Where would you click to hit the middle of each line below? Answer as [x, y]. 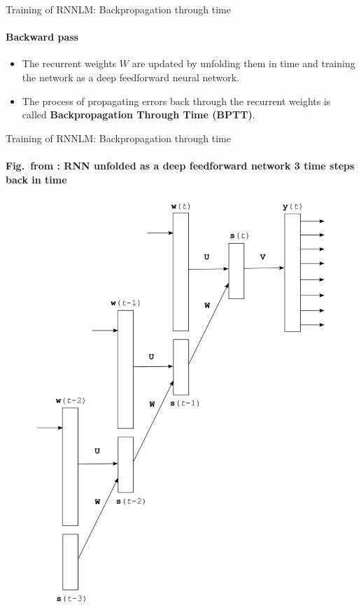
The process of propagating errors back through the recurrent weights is [176, 100]
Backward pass [42, 37]
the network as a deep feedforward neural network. [131, 77]
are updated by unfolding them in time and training [243, 63]
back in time [36, 179]
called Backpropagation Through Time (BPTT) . [139, 115]
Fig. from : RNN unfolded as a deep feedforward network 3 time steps [180, 165]
